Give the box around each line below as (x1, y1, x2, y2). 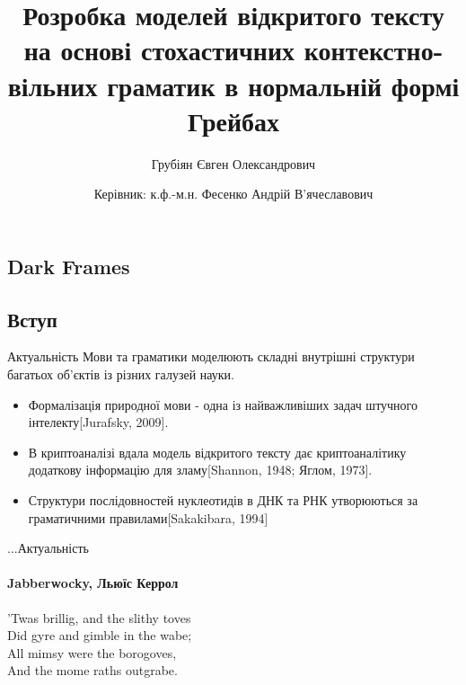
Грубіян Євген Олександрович (151, 154, 316, 173)
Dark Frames (7, 252, 130, 280)
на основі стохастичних (23, 31, 295, 68)
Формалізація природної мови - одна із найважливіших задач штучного (28, 395, 418, 414)
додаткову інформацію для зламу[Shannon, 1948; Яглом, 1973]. (28, 460, 373, 479)
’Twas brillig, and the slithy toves (7, 608, 191, 627)
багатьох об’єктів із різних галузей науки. (7, 365, 234, 384)
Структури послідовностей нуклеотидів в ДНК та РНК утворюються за (28, 491, 418, 510)
